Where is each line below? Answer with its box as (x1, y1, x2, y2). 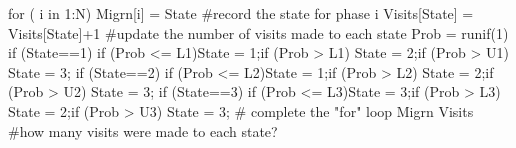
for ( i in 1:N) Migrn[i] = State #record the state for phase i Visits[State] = (8, 3, 474, 23)
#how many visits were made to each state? (8, 120, 278, 141)
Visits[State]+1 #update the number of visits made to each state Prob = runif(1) (8, 22, 509, 43)
